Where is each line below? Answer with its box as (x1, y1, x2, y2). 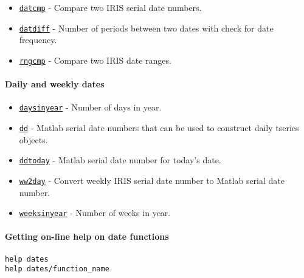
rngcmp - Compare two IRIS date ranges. (19, 53, 171, 66)
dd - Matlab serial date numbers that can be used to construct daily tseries (19, 121, 299, 134)
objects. (19, 133, 48, 146)
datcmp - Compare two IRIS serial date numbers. (19, 1, 202, 13)
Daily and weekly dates (5, 78, 105, 90)
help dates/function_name (5, 265, 109, 274)
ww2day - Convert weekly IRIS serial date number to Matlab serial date (19, 174, 285, 186)
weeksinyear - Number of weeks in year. (19, 206, 171, 219)
